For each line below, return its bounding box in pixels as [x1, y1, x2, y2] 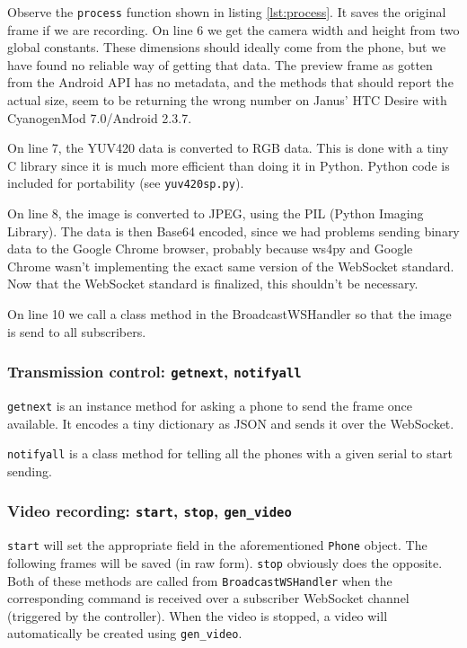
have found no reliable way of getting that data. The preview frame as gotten [7, 55, 433, 74]
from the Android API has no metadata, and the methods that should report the [7, 73, 454, 92]
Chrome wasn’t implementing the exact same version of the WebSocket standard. [7, 256, 454, 275]
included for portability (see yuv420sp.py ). [7, 173, 244, 192]
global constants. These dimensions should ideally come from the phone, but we [7, 38, 446, 57]
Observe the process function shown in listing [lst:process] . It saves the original [7, 3, 446, 21]
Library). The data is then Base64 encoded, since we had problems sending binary [7, 221, 460, 240]
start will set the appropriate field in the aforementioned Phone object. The [7, 536, 427, 555]
